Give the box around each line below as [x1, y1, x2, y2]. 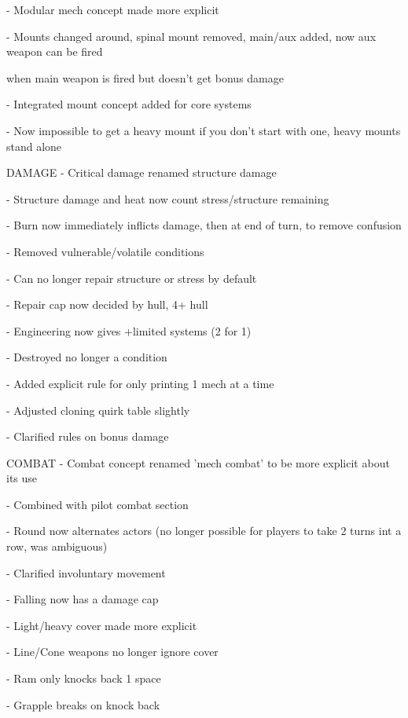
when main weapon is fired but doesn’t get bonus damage [6, 69, 284, 86]
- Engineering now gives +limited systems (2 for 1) [6, 322, 252, 339]
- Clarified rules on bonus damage [6, 428, 169, 445]
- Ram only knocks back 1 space [6, 670, 161, 687]
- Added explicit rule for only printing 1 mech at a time [6, 375, 274, 391]
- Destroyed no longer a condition [6, 349, 167, 365]
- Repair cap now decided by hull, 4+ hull [6, 296, 208, 313]
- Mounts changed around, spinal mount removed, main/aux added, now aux [6, 27, 377, 44]
